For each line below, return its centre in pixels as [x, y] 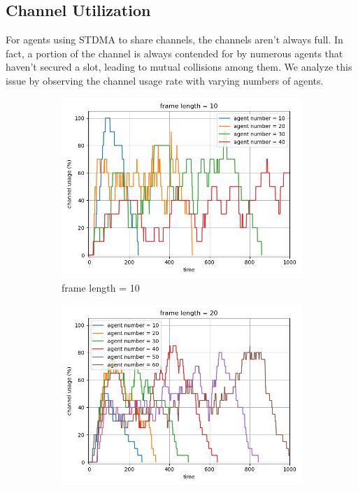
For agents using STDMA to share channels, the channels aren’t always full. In [174, 40]
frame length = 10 [101, 288]
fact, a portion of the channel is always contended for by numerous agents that [174, 53]
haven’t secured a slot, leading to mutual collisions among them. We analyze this [179, 67]
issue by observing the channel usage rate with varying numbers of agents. [165, 80]
